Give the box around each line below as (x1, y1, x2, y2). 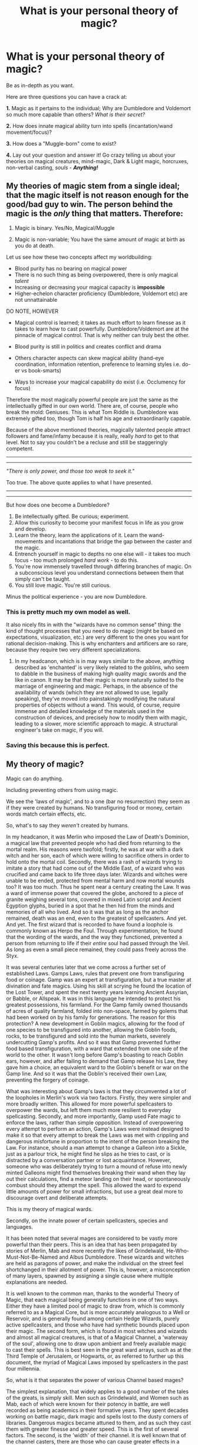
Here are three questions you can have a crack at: (6, 93, 128, 100)
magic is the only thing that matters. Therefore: (6, 209, 184, 219)
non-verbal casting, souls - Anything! (6, 164, 98, 171)
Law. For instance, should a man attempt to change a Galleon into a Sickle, (6, 1144, 187, 1151)
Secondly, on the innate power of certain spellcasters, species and (6, 1217, 168, 1224)
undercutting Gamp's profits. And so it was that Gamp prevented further (6, 1038, 181, 1045)
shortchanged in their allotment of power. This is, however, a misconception (6, 1266, 190, 1273)
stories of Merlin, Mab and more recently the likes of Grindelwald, (6, 1247, 166, 1254)
